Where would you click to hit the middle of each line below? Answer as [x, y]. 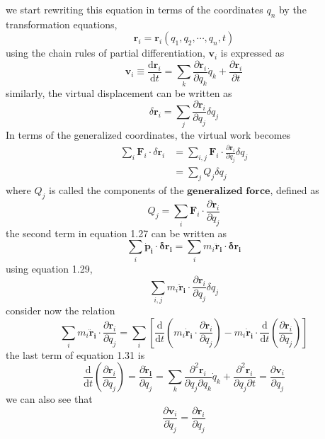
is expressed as [252, 53]
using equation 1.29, [49, 268]
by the [292, 9]
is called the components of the [116, 190]
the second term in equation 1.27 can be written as [116, 233]
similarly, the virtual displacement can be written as [119, 92]
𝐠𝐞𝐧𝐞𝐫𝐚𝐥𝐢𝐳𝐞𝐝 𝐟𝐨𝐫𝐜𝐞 [229, 192]
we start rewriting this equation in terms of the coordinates [135, 9]
